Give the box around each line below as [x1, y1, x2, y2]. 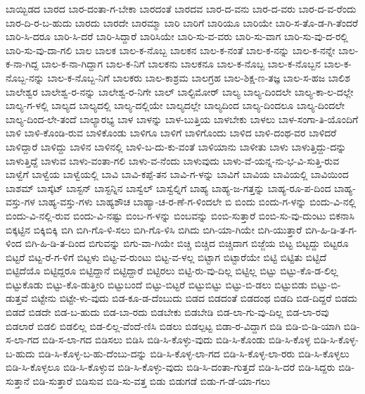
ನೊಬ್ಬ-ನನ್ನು [6, 70, 44, 84]
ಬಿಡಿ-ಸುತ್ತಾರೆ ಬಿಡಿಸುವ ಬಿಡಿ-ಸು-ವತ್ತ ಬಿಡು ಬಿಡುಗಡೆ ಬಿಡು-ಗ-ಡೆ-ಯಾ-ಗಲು [32, 374, 271, 388]
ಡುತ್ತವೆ [6, 291, 28, 305]
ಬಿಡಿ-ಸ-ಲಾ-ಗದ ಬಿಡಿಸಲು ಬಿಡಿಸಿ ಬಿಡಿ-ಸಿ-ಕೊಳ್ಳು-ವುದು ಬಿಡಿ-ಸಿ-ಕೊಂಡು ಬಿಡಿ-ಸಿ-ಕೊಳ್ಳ [42, 332, 311, 347]
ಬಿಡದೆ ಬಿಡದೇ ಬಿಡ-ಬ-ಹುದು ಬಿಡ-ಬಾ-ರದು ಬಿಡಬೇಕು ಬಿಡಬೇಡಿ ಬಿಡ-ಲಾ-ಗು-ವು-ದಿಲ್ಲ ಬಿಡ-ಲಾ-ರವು [6, 305, 329, 319]
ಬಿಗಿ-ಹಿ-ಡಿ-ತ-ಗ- [305, 222, 357, 236]
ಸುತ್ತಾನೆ [6, 374, 30, 388]
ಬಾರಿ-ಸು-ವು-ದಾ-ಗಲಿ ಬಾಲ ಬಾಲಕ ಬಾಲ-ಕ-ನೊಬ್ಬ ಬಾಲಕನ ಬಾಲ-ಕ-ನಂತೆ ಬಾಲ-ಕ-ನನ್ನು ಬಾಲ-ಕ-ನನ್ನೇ [6, 42, 335, 57]
